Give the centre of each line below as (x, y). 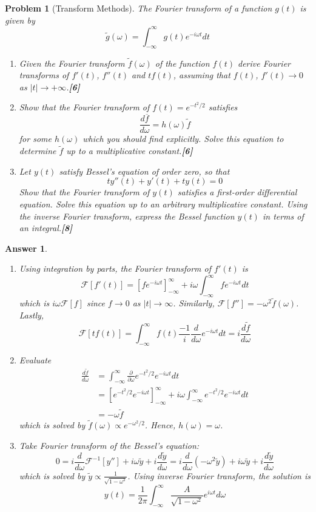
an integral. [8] (46, 228)
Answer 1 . (26, 248)
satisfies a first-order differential (237, 192)
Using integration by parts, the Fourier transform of (115, 268)
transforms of (44, 75)
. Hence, (160, 425)
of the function (182, 63)
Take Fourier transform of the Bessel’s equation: (109, 445)
